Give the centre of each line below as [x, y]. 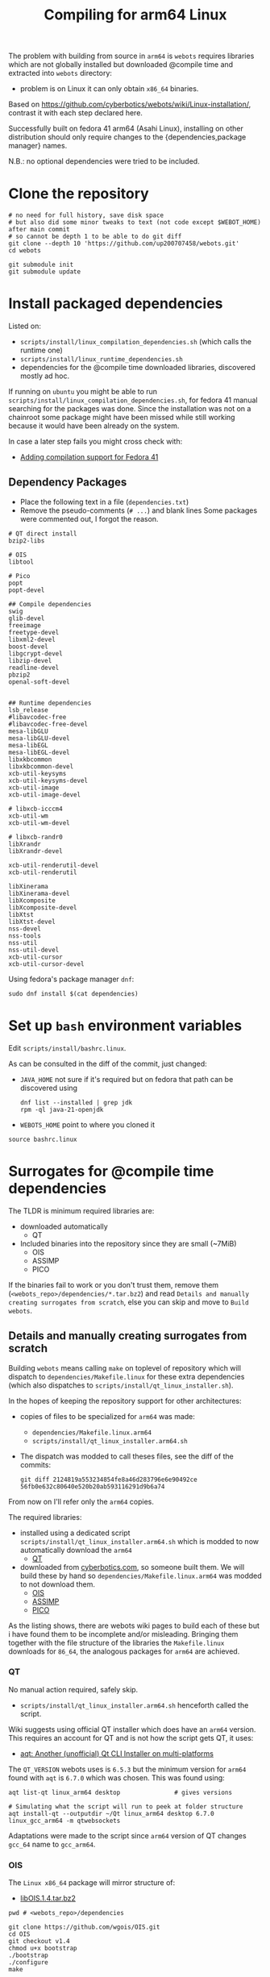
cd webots [25, 251]
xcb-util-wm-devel [39, 823]
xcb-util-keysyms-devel [48, 780]
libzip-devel [30, 660]
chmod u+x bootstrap [43, 1949]
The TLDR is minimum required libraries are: [81, 1210]
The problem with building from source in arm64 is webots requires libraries [131, 56]
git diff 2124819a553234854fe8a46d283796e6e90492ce [108, 1480]
